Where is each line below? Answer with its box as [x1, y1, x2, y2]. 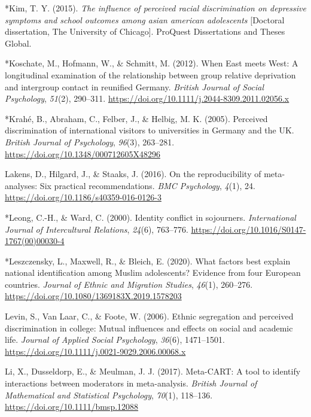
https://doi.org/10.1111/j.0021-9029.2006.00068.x [5, 345, 186, 357]
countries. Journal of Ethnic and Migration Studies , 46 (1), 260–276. [5, 278, 253, 290]
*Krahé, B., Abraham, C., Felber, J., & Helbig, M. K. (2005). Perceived [5, 112, 268, 124]
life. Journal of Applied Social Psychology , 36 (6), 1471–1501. [5, 333, 225, 346]
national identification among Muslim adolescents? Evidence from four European [5, 266, 301, 279]
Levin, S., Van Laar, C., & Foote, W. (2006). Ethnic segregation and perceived [5, 310, 294, 322]
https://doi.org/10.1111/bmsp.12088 [5, 400, 139, 413]
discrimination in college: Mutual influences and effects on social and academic [5, 321, 293, 334]
